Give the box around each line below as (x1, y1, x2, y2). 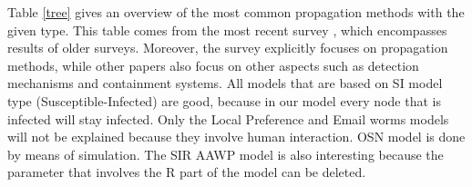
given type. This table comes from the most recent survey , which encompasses (7, 20, 447, 39)
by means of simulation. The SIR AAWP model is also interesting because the (7, 144, 444, 163)
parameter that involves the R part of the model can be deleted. (7, 162, 366, 182)
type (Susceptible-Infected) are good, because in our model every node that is (7, 91, 441, 110)
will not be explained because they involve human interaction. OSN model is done (7, 127, 466, 146)
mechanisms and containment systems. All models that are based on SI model (7, 74, 443, 93)
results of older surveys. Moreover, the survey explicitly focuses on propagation (7, 38, 448, 57)
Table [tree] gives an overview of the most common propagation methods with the (7, 3, 465, 21)
